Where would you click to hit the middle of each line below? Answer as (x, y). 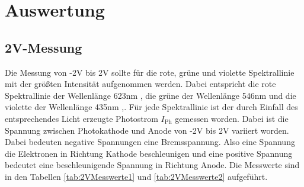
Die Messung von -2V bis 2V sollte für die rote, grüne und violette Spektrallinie (150, 72)
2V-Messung (44, 47)
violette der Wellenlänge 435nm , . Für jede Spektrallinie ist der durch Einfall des (151, 107)
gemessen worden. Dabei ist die (232, 118)
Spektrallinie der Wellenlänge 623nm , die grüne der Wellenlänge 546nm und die (151, 95)
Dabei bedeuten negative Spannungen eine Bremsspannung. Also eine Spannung (150, 142)
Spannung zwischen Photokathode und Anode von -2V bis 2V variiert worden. (147, 130)
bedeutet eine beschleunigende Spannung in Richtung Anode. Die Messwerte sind (152, 165)
